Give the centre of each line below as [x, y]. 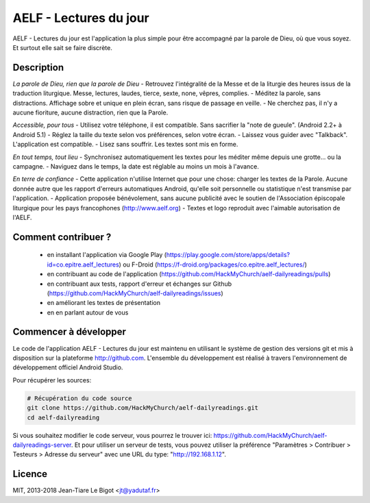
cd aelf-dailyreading [63, 417]
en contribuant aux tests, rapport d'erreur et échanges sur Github [139, 284]
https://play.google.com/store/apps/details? [228, 255]
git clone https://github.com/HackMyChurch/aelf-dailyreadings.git [143, 408]
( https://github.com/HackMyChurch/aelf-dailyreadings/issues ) [135, 293]
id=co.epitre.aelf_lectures [83, 265]
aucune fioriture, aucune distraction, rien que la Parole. [90, 112]
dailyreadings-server [42, 445]
